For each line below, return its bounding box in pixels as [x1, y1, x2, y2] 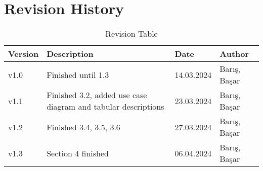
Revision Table [105, 28, 158, 40]
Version [8, 48, 39, 60]
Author [220, 48, 249, 60]
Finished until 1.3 [47, 68, 109, 80]
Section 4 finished [47, 147, 109, 159]
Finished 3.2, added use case [47, 89, 147, 101]
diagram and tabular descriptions [47, 101, 164, 113]
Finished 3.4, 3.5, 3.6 [47, 121, 120, 133]
